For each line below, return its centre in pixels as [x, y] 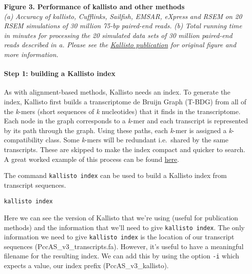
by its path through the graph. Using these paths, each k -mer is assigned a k [118, 130]
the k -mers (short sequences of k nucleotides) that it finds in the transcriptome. [122, 111]
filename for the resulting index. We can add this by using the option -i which [122, 256]
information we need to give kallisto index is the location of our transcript [119, 237]
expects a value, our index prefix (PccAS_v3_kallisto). [87, 265]
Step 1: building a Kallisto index [60, 73]
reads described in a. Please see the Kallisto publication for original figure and [120, 45]
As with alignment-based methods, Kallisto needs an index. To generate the [117, 92]
